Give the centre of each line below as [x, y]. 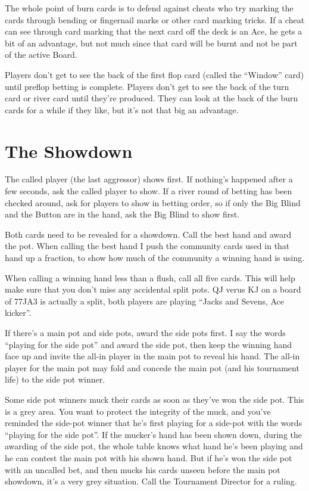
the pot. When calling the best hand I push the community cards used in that [147, 246]
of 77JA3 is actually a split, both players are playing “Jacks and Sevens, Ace [145, 301]
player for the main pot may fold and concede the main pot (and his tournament [152, 367]
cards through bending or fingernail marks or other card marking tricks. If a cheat [155, 19]
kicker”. [18, 313]
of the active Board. [41, 55]
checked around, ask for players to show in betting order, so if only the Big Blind [153, 202]
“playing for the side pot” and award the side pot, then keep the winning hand [149, 344]
